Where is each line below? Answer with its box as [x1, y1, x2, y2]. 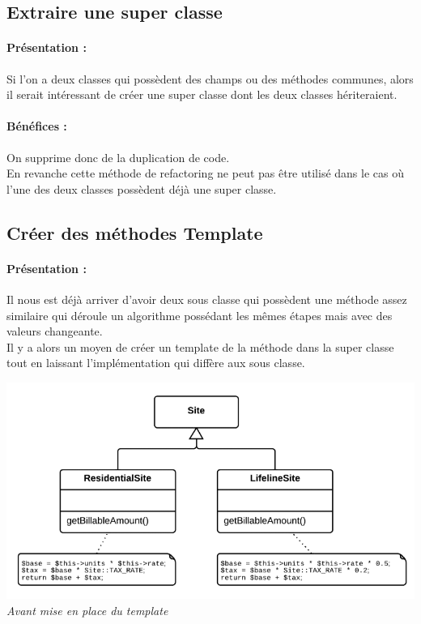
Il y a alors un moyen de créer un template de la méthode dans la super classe [6, 338, 394, 355]
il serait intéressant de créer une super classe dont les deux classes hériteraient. [6, 86, 398, 103]
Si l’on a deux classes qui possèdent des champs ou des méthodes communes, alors [6, 70, 414, 87]
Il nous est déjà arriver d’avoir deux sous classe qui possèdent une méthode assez [6, 290, 407, 307]
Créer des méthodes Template [6, 220, 263, 245]
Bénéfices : [6, 118, 67, 135]
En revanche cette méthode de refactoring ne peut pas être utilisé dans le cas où [6, 165, 404, 182]
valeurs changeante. [6, 323, 103, 340]
